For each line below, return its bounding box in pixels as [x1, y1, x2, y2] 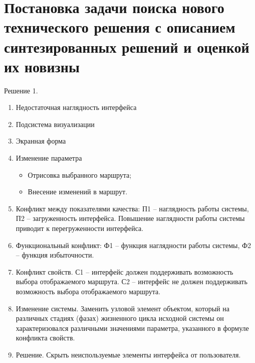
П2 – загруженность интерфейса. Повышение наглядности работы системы [16, 213, 245, 223]
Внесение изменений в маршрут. [28, 186, 128, 197]
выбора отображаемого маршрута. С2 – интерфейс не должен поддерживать [16, 276, 247, 287]
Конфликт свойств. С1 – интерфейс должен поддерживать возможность [16, 266, 233, 277]
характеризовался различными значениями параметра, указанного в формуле [16, 322, 249, 333]
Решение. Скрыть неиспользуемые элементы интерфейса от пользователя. [16, 349, 241, 359]
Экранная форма [16, 136, 66, 146]
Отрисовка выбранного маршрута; [28, 169, 132, 180]
